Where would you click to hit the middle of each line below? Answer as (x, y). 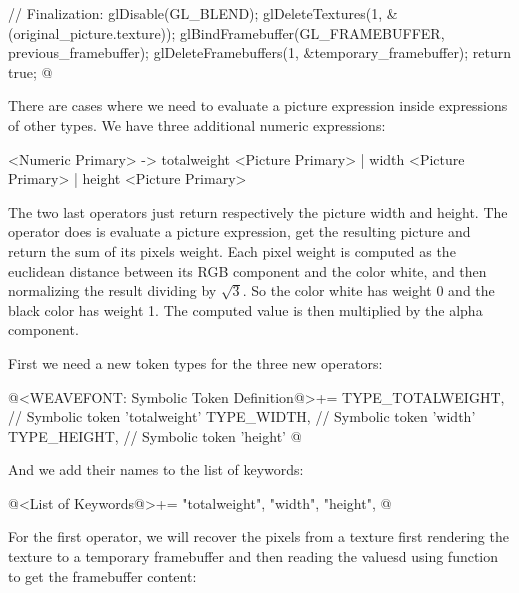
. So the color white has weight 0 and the (368, 290)
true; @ (30, 71)
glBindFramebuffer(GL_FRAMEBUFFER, (312, 32)
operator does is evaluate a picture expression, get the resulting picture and (239, 231)
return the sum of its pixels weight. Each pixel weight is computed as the (232, 250)
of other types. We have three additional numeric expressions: (197, 124)
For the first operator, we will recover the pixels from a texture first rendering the (258, 536)
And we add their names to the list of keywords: (156, 469)
